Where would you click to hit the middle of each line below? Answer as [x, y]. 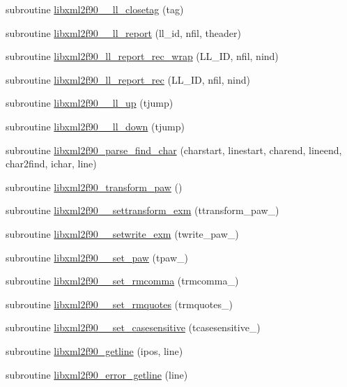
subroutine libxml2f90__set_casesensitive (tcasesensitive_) [133, 327]
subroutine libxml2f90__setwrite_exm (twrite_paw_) [122, 233]
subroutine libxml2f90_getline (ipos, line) [94, 350]
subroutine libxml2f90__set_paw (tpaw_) [97, 257]
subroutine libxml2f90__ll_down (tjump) [95, 126]
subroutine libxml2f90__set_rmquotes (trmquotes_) [119, 304]
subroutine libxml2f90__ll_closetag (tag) [95, 9]
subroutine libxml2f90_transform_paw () [94, 187]
